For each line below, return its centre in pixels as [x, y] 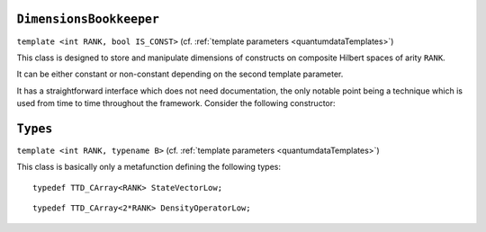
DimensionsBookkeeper [88, 19]
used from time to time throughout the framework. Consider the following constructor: [176, 103]
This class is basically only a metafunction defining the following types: [149, 167]
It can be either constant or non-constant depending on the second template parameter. [180, 74]
